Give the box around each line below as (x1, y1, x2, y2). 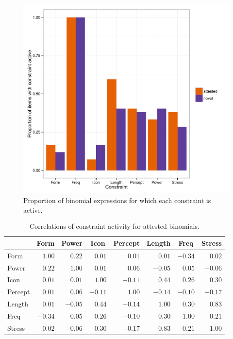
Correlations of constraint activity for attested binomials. (30, 221, 200, 231)
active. (23, 204, 43, 215)
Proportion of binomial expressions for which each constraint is (23, 195, 211, 205)
